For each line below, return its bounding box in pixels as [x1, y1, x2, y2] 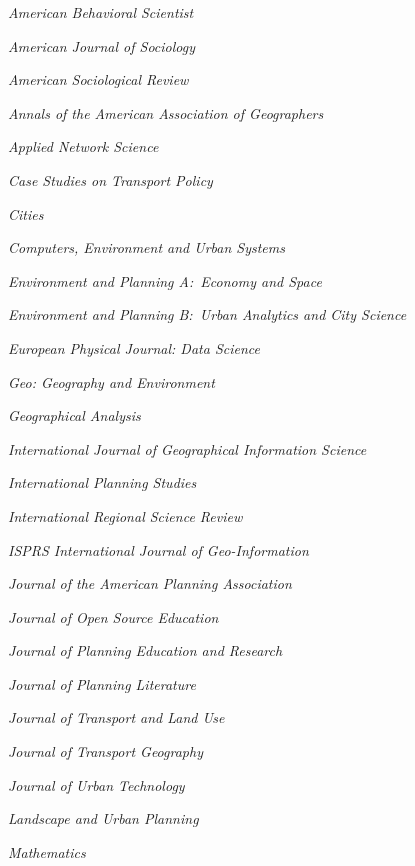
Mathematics [8, 841, 86, 862]
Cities [8, 203, 44, 224]
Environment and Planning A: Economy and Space [8, 270, 322, 291]
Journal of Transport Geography [8, 741, 203, 762]
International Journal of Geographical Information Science [8, 438, 367, 459]
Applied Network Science [8, 136, 159, 157]
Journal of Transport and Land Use [8, 707, 225, 728]
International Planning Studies [8, 472, 197, 493]
